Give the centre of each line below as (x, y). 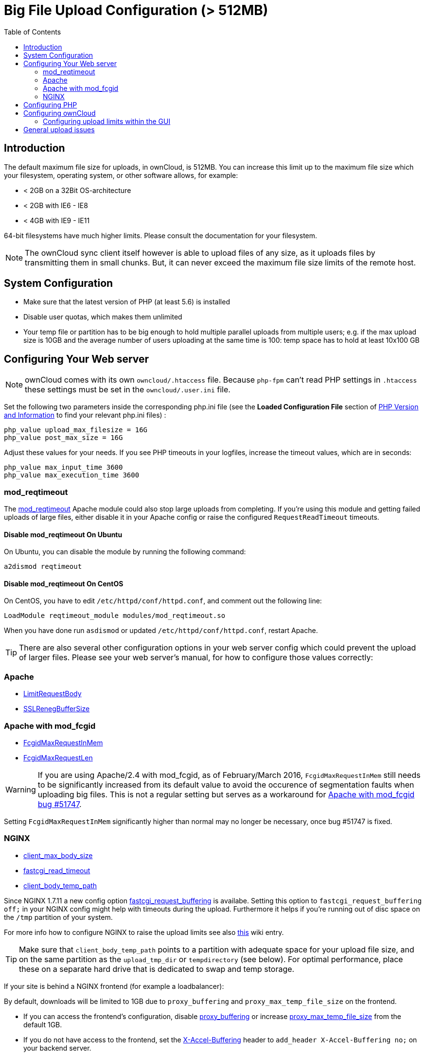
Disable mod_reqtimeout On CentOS (64, 583)
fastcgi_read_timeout (57, 870)
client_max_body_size (58, 855)
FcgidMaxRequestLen (58, 757)
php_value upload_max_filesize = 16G (76, 430)
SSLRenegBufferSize (57, 709)
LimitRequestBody (53, 694)
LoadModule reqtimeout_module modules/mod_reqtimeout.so (115, 616)
